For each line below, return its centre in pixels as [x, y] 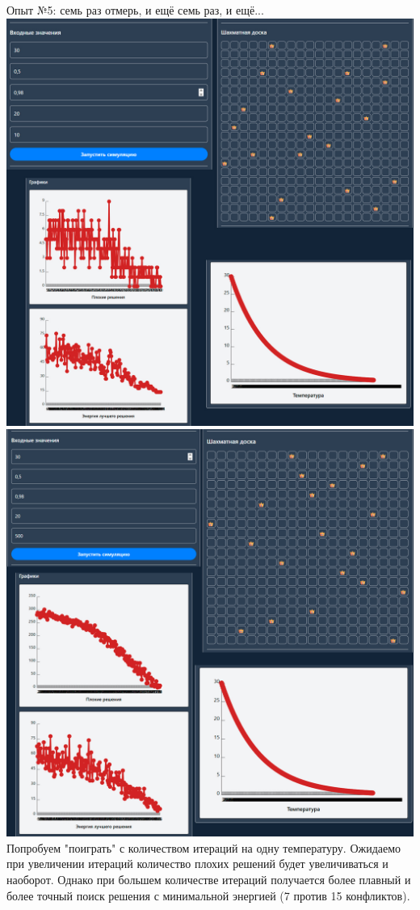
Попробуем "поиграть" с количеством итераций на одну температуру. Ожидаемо [204, 847]
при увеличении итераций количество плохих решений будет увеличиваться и [197, 864]
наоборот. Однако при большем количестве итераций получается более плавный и [209, 879]
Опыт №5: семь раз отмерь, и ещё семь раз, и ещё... [135, 10]
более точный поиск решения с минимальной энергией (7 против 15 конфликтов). [208, 895]
